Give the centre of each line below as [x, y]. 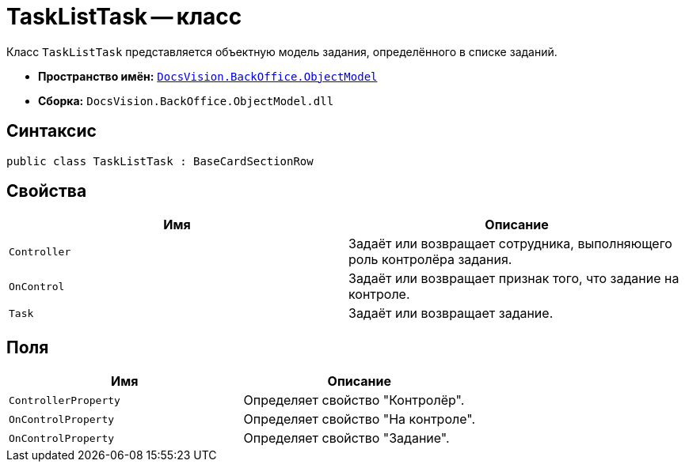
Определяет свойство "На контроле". [360, 419]
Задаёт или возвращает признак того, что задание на [514, 279]
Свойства [47, 191]
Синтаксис [51, 131]
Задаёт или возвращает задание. [451, 313]
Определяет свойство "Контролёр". [354, 400]
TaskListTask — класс [124, 17]
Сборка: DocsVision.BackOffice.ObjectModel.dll [186, 100]
